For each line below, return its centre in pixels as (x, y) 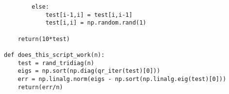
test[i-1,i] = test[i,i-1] (89, 15)
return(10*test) (44, 39)
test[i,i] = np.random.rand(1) (96, 23)
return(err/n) (40, 87)
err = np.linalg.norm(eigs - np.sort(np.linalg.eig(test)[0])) (122, 79)
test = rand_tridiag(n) (56, 63)
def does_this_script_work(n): (54, 55)
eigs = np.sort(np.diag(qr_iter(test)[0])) (89, 71)
